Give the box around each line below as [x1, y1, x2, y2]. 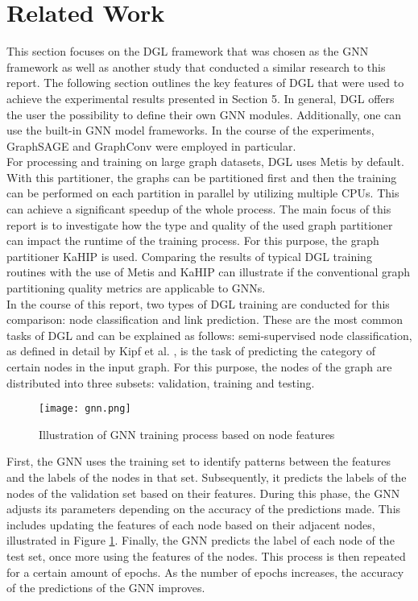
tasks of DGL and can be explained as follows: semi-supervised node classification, [6, 326, 412, 343]
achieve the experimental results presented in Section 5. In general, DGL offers [6, 89, 395, 106]
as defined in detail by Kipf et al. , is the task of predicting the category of [6, 342, 376, 359]
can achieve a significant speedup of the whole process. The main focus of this [6, 201, 391, 218]
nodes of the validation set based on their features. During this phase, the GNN [6, 484, 400, 501]
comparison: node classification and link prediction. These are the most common [6, 311, 404, 328]
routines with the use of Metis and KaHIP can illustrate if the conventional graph [6, 263, 411, 280]
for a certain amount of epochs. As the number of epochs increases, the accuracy [6, 563, 404, 580]
